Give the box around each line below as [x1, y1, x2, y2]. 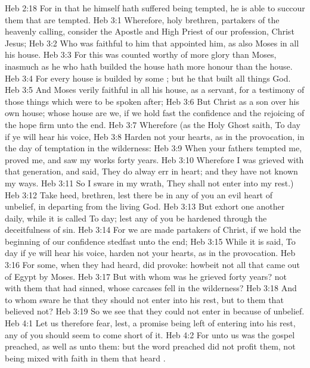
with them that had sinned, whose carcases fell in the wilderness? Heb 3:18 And [5, 282, 297, 294]
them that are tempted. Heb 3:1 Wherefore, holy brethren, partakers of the [5, 13, 280, 26]
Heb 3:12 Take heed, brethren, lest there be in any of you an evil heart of [5, 188, 273, 201]
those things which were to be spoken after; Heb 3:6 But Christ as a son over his [5, 95, 299, 107]
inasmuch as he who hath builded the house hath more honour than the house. [5, 60, 293, 72]
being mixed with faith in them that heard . [5, 351, 166, 364]
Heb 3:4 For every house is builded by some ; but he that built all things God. [5, 71, 291, 84]
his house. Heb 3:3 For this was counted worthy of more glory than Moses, [5, 48, 277, 61]
